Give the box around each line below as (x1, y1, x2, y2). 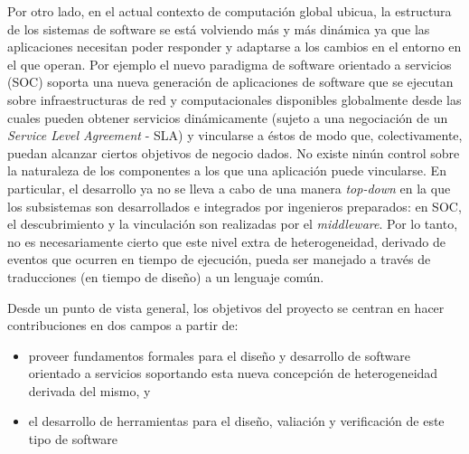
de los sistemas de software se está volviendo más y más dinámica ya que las (7, 19, 430, 38)
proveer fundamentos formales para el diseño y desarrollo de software (28, 345, 410, 364)
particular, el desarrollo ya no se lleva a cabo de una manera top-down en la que (7, 178, 451, 197)
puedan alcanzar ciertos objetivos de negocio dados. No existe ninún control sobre (7, 143, 460, 162)
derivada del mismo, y (28, 381, 151, 400)
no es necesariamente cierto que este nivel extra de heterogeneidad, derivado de (7, 232, 446, 251)
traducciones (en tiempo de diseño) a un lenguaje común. (7, 267, 324, 286)
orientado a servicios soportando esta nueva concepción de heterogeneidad (28, 364, 438, 383)
